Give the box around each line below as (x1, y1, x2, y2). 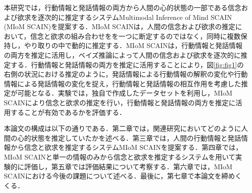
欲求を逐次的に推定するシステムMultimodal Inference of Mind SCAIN (17, 12, 232, 22)
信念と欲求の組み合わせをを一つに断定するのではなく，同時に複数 (30, 31, 241, 41)
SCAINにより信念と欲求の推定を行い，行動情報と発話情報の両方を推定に (4, 97, 236, 107)
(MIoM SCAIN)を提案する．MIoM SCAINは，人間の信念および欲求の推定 (4, 21, 236, 32)
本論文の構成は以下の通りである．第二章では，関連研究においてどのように (4, 123, 241, 133)
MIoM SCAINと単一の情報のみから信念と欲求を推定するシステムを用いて (4, 151, 236, 161)
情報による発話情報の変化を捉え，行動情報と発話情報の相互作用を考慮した (4, 78, 241, 88)
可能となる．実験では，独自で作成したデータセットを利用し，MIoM (17, 88, 233, 98)
